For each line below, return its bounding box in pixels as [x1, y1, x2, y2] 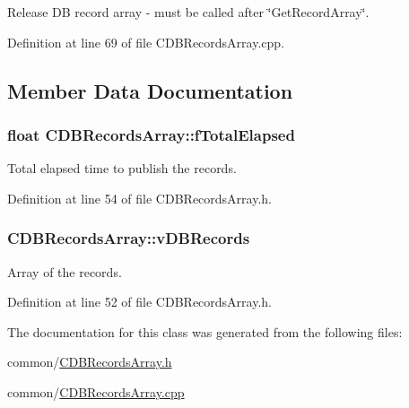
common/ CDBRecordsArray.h [7, 352, 172, 371]
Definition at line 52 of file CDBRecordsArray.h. [7, 292, 272, 311]
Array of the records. [7, 262, 122, 281]
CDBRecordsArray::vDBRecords [7, 227, 250, 249]
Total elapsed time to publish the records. [7, 159, 237, 178]
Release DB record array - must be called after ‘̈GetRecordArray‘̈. [7, 3, 370, 21]
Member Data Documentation [7, 76, 293, 104]
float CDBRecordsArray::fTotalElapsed [7, 123, 295, 145]
